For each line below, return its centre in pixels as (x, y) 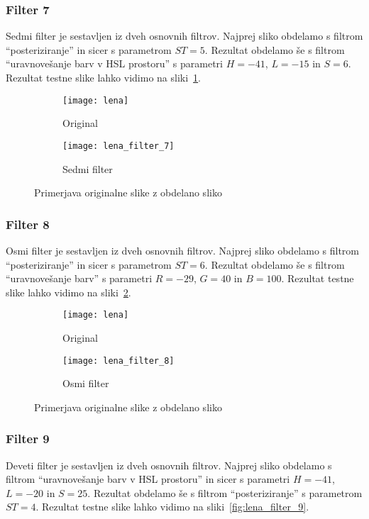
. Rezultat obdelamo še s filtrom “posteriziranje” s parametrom (225, 492)
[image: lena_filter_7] (119, 146)
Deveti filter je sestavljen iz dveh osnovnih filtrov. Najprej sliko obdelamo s (169, 465)
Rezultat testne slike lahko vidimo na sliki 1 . (103, 77)
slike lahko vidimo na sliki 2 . (68, 292)
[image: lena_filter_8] (119, 361)
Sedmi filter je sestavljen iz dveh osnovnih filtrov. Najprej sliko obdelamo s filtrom (184, 36)
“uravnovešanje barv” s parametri (79, 278)
